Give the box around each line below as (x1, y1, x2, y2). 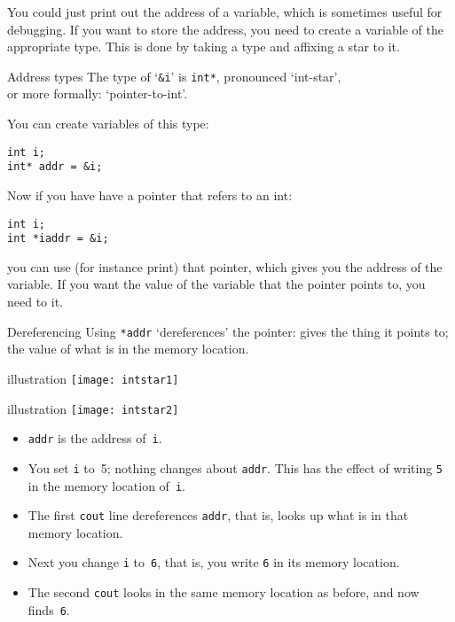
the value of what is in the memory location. (7, 339, 249, 358)
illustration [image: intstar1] (7, 369, 179, 387)
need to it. (7, 292, 63, 311)
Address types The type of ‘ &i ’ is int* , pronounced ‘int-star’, (7, 66, 341, 85)
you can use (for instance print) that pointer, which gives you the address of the (7, 257, 443, 276)
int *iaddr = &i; (7, 232, 109, 245)
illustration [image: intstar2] (7, 399, 179, 417)
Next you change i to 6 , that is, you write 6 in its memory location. (27, 553, 400, 571)
